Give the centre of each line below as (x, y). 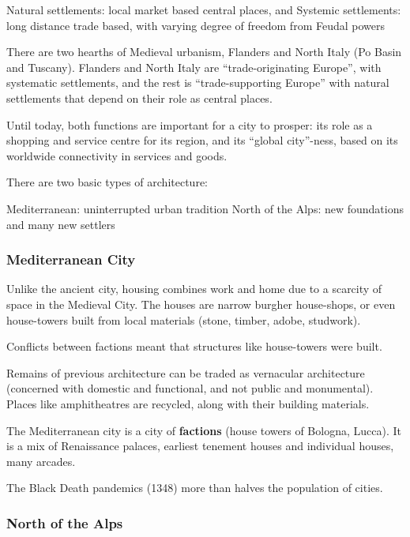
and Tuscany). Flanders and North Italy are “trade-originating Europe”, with (194, 67)
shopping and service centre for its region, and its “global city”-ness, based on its (202, 140)
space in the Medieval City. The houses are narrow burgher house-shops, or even (201, 304)
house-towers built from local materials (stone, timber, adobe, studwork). (184, 319)
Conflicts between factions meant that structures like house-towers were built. (194, 346)
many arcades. (41, 461)
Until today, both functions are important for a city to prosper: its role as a (190, 124)
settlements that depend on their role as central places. (139, 98)
